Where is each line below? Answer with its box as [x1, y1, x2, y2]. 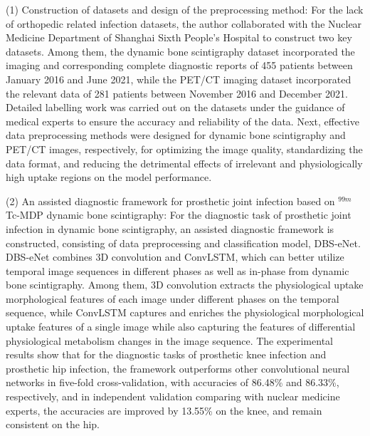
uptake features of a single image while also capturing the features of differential [6, 319, 356, 334]
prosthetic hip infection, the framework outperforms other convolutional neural [6, 360, 350, 375]
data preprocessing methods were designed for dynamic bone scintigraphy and [6, 128, 346, 142]
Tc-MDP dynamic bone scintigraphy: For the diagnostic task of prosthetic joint [6, 207, 351, 222]
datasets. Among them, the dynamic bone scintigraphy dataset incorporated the [6, 43, 355, 58]
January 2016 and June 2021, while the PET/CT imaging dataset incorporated [6, 71, 351, 86]
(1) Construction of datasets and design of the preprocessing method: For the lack [6, 2, 364, 16]
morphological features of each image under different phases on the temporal [6, 291, 339, 306]
